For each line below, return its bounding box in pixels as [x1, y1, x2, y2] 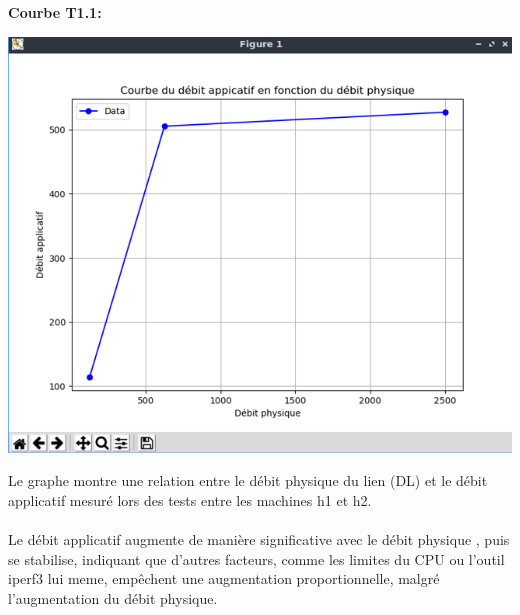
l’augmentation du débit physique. [8, 587, 218, 608]
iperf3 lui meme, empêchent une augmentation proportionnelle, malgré [8, 568, 440, 589]
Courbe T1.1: [8, 2, 102, 22]
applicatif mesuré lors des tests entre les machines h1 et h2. [8, 489, 372, 510]
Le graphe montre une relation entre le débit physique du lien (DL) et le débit [8, 470, 488, 491]
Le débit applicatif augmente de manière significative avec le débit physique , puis [8, 529, 510, 550]
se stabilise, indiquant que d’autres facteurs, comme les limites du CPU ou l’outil [8, 548, 505, 569]
